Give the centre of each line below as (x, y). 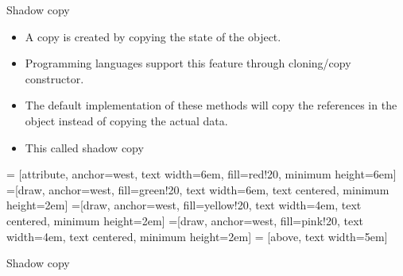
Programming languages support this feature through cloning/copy (188, 63)
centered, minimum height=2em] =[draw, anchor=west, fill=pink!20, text (185, 220)
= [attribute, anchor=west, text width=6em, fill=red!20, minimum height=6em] (201, 174)
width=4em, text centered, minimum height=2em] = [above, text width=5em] (197, 236)
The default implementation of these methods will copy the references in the (211, 105)
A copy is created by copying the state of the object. (153, 36)
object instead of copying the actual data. (126, 120)
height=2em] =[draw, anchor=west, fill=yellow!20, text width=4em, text (184, 205)
